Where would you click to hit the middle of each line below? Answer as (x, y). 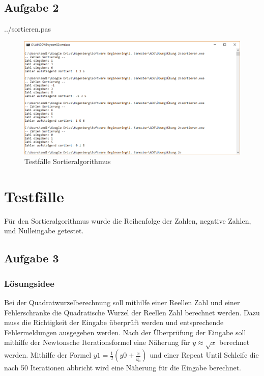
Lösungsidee (29, 283)
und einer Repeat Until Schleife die (204, 355)
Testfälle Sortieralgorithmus (68, 161)
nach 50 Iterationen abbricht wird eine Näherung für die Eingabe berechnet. (123, 368)
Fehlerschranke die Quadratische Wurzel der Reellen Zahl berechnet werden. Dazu (132, 312)
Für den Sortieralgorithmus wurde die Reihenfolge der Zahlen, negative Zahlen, (128, 220)
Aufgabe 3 (32, 258)
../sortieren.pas (28, 29)
